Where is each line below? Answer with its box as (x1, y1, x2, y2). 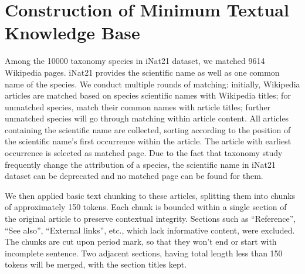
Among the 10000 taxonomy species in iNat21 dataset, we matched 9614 (5, 55, 265, 67)
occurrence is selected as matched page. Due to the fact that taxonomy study (5, 147, 283, 159)
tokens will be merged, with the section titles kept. (5, 258, 187, 270)
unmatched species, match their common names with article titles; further (5, 100, 271, 113)
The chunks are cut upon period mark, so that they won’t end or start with (5, 235, 277, 248)
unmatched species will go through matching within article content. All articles (5, 112, 289, 124)
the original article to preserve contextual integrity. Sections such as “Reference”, (5, 212, 296, 225)
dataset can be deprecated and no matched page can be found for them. (5, 170, 263, 182)
